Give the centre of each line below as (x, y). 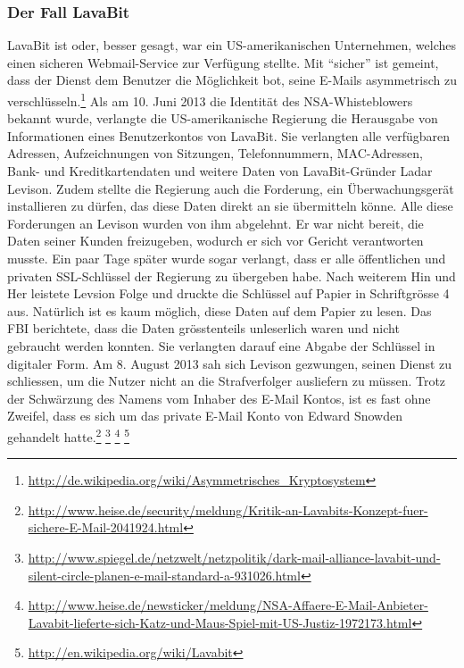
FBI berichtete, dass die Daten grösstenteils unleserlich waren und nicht (203, 328)
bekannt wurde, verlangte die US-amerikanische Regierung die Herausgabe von (223, 118)
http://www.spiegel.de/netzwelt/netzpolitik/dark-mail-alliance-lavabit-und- (234, 557)
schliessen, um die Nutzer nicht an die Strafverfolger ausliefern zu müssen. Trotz (227, 381)
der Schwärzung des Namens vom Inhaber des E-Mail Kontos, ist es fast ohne (219, 398)
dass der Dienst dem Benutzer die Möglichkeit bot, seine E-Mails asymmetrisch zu (232, 80)
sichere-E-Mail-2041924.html (106, 527)
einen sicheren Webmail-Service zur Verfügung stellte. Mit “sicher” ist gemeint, (223, 62)
